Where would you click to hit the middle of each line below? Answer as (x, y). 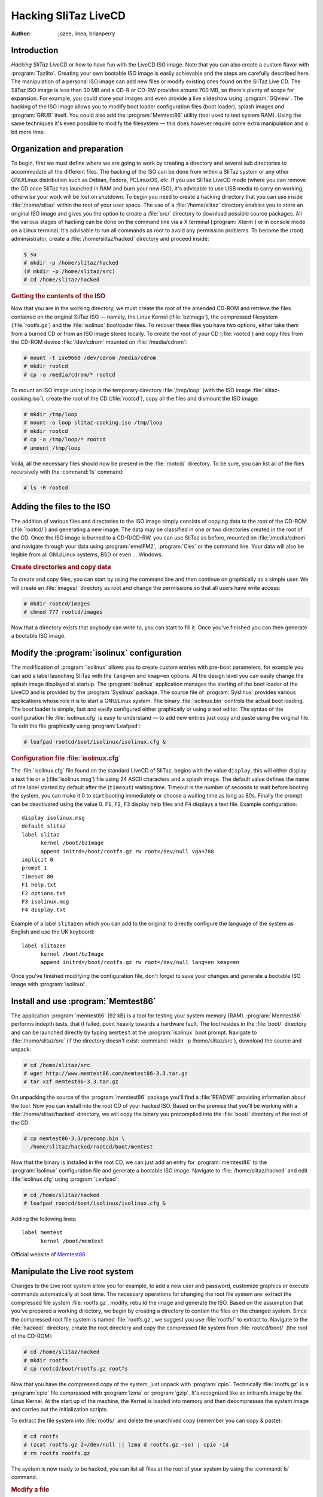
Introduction (35, 51)
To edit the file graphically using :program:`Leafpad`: (76, 726)
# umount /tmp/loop (52, 448)
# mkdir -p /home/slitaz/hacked (71, 263)
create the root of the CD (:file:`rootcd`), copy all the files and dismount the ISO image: (152, 399)
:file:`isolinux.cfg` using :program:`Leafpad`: (65, 1179)
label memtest (42, 1233)
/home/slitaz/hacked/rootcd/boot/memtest (92, 1146)
